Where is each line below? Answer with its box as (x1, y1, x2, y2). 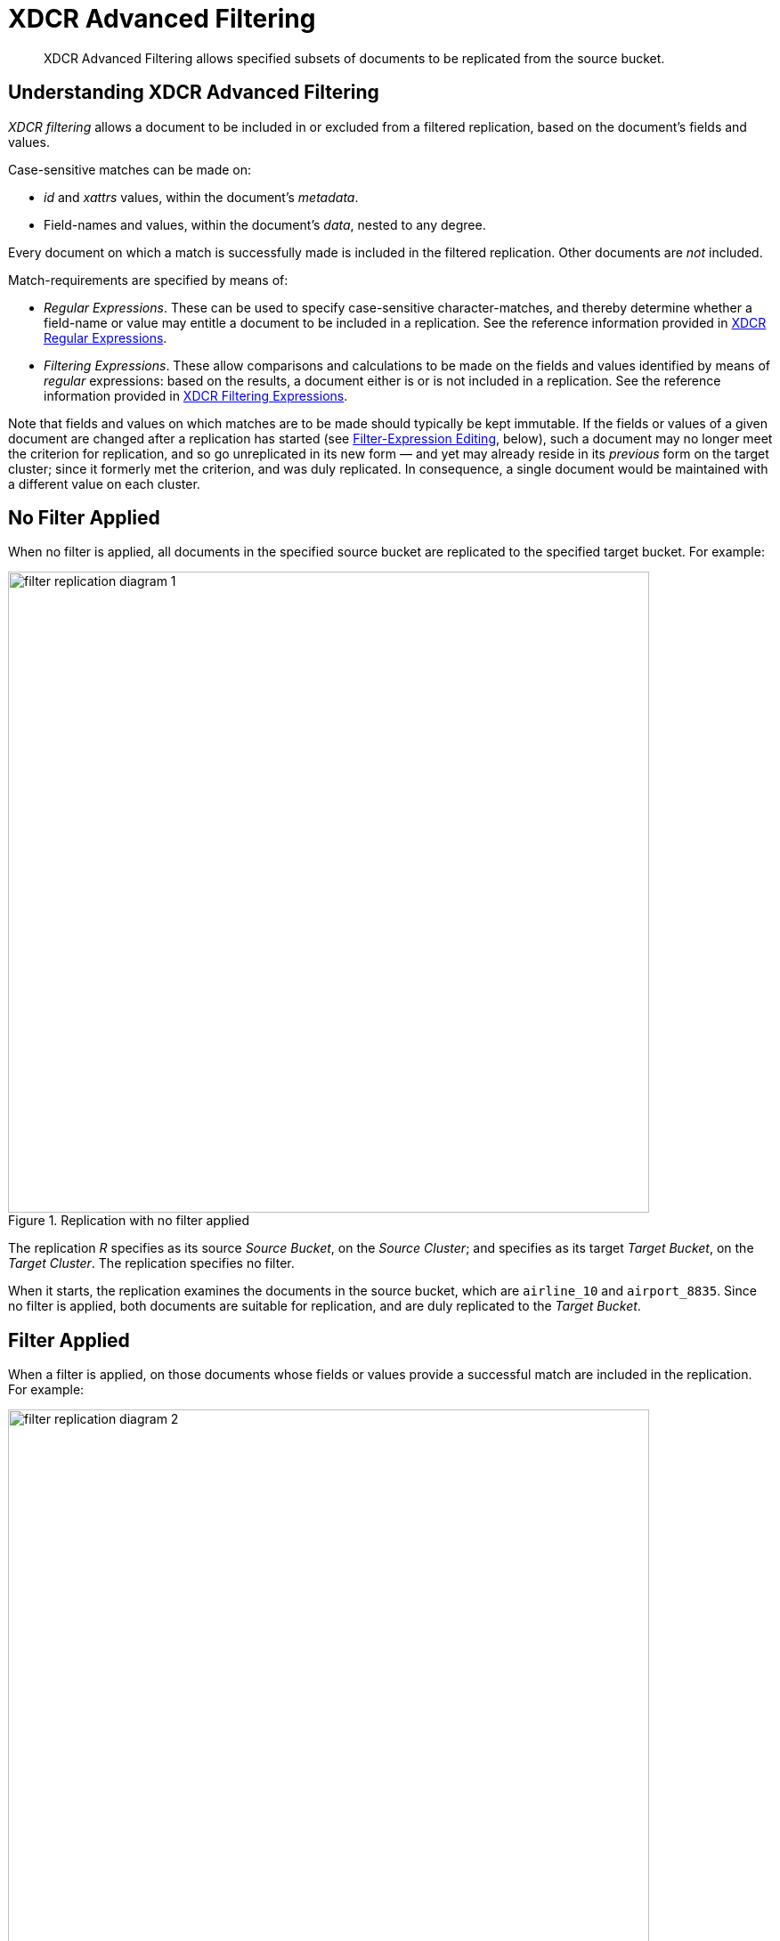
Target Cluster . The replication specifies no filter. (8, 1255, 295, 1271)
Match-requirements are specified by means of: (8, 272, 288, 288)
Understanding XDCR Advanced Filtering (8, 81, 379, 104)
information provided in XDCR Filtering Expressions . (44, 387, 348, 403)
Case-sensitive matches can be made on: (8, 161, 252, 177)
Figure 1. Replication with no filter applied (8, 1213, 249, 1229)
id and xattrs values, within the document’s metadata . (44, 189, 359, 205)
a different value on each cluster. (8, 475, 200, 491)
